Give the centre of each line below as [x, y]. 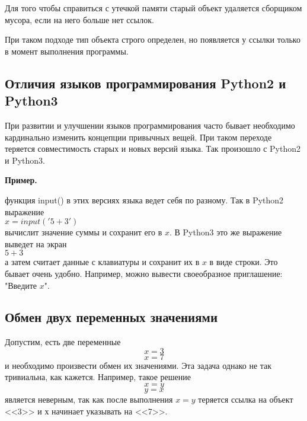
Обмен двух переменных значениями [111, 317]
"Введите [21, 285]
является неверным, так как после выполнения [89, 399]
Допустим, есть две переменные [63, 342]
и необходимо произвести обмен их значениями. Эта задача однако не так [138, 365]
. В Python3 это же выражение [226, 232]
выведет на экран [36, 243]
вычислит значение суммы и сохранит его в [84, 232]
